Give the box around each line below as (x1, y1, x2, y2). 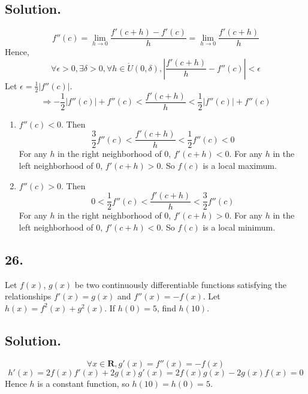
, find (157, 301, 176, 314)
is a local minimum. (203, 220, 276, 233)
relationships (5, 290, 52, 302)
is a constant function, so (37, 377, 129, 389)
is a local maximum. (203, 159, 277, 171)
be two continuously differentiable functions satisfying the (74, 278, 286, 290)
